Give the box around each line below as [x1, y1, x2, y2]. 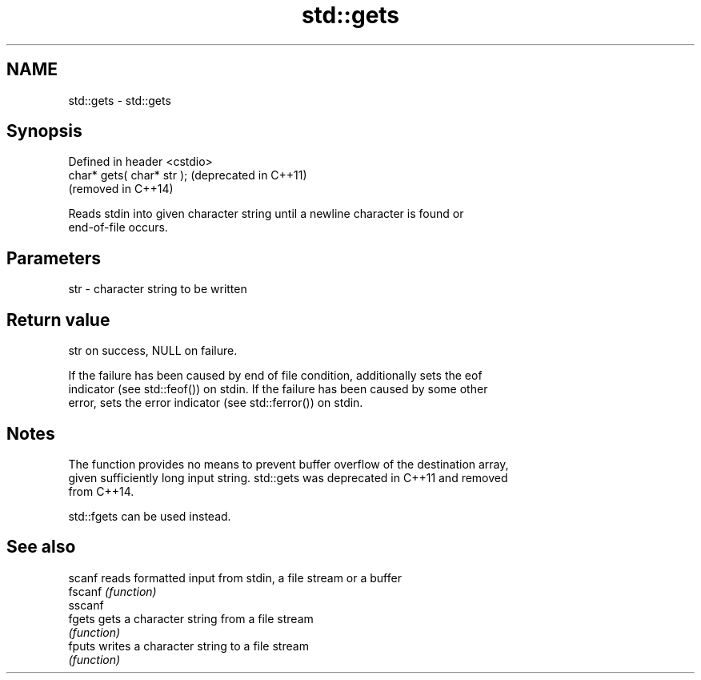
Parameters [6, 247, 101, 268]
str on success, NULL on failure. [68, 344, 238, 358]
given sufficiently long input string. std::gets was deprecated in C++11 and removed [68, 470, 508, 485]
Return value [6, 309, 110, 330]
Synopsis [6, 121, 82, 142]
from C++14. [68, 484, 134, 498]
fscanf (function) [68, 584, 157, 598]
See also [6, 537, 76, 557]
